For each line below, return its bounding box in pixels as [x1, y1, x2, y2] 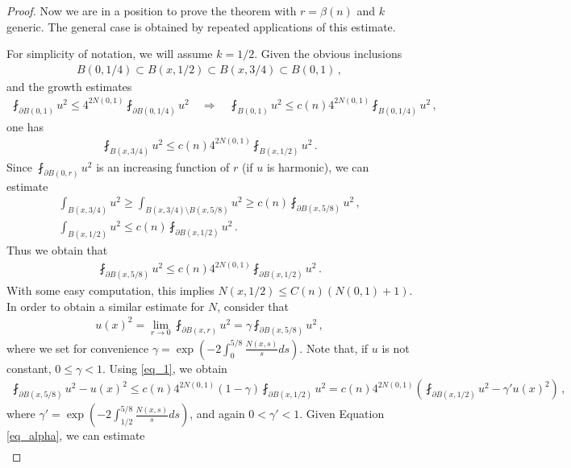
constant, [6, 359, 52, 376]
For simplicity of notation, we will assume [6, 45, 213, 62]
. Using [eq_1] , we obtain [102, 359, 227, 376]
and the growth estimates [6, 77, 132, 94]
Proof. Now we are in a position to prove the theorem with [6, 2, 297, 19]
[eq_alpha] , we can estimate [6, 427, 145, 444]
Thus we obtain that [6, 242, 108, 259]
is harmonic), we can [266, 158, 369, 175]
